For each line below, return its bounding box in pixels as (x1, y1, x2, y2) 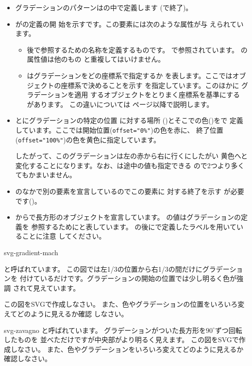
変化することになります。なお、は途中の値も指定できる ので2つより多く (15, 160, 245, 170)
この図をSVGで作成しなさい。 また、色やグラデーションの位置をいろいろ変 (4, 299, 245, 309)
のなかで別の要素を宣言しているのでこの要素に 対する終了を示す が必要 (15, 186, 244, 196)
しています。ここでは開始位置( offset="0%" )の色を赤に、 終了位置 (15, 124, 223, 135)
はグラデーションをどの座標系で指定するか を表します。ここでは (27, 70, 233, 80)
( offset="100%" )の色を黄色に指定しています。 (15, 134, 160, 144)
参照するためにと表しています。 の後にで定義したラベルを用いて (31, 221, 236, 231)
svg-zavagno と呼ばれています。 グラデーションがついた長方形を (4, 325, 206, 335)
